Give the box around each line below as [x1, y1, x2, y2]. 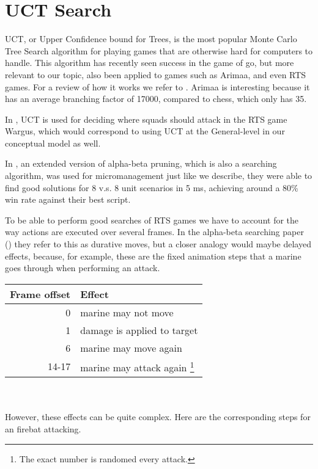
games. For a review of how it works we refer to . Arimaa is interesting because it [5, 80, 310, 93]
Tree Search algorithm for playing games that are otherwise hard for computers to [5, 44, 313, 57]
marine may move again [80, 340, 182, 355]
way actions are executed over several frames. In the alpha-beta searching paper [5, 225, 304, 238]
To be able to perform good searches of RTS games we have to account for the [5, 213, 299, 226]
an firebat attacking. [5, 422, 81, 435]
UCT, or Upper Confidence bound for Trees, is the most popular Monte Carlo [5, 32, 297, 45]
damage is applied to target [80, 322, 198, 337]
